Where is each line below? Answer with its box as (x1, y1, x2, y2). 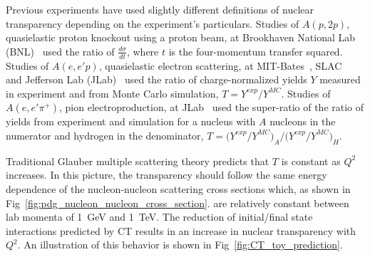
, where (126, 43, 159, 58)
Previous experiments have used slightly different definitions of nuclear (6, 2, 314, 16)
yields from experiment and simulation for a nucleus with (6, 114, 256, 129)
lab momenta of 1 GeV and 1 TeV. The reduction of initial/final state (6, 209, 313, 224)
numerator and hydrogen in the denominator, (6, 127, 204, 142)
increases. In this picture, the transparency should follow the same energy (6, 167, 327, 182)
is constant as (281, 153, 341, 168)
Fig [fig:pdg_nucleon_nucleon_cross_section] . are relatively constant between (6, 195, 349, 210)
